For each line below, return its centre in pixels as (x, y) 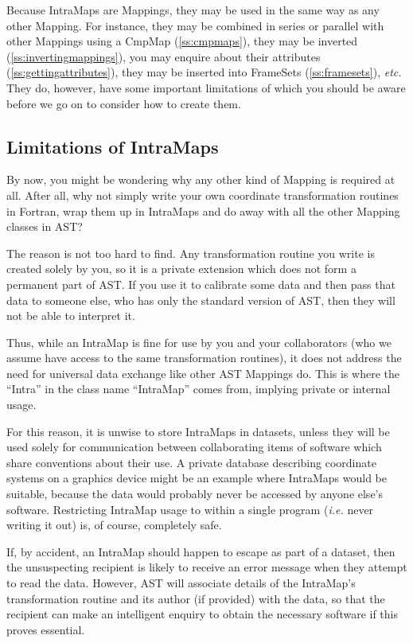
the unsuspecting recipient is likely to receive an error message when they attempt (207, 567)
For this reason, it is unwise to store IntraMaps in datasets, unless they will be (198, 431)
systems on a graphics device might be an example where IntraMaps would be (197, 478)
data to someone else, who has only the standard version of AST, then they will (201, 300)
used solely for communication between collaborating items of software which (194, 447)
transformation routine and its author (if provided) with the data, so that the (196, 598)
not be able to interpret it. (71, 316)
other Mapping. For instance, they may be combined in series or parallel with (195, 25)
